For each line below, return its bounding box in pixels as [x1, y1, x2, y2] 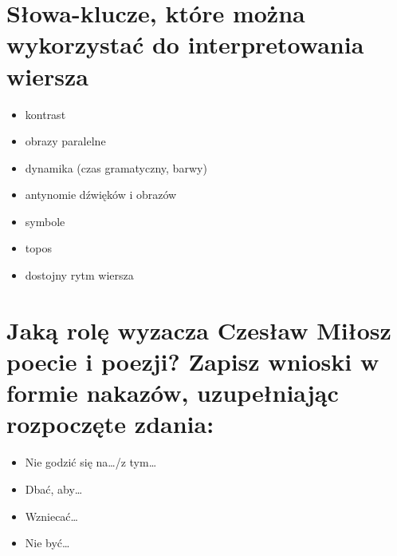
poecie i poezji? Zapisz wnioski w [6, 345, 379, 378]
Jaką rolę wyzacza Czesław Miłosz [6, 313, 391, 346]
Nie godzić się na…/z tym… [25, 454, 157, 471]
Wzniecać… [25, 507, 78, 524]
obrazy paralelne [25, 133, 106, 149]
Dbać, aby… [25, 480, 83, 497]
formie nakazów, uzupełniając [6, 376, 339, 409]
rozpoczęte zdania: [6, 407, 214, 440]
